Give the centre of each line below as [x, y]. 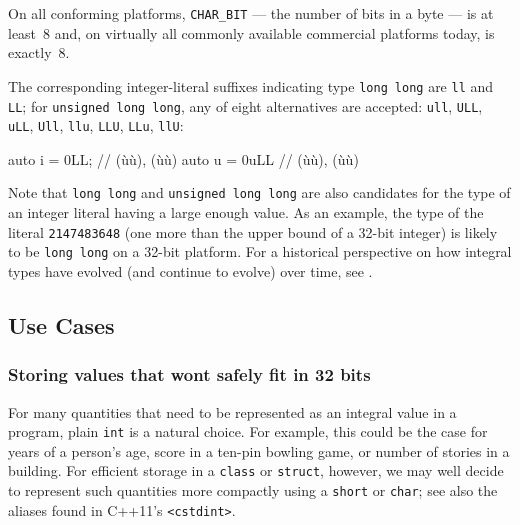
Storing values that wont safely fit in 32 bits [189, 374]
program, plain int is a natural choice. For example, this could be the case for [248, 431]
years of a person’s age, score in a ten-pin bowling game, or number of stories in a [259, 450]
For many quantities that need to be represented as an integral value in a [232, 411]
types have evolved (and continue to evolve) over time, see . [190, 270]
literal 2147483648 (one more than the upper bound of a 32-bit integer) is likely [253, 231]
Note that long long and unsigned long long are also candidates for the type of [259, 192]
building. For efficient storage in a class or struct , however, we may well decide [256, 470]
